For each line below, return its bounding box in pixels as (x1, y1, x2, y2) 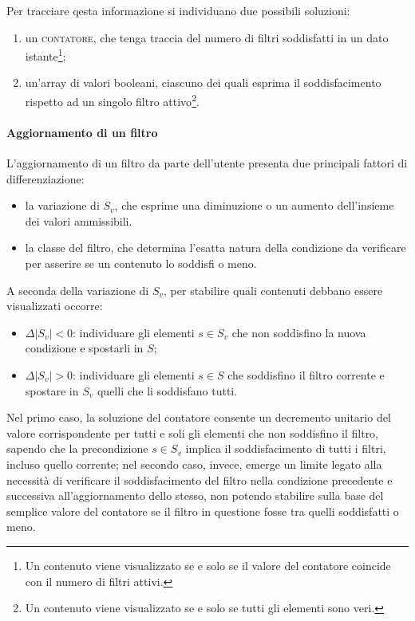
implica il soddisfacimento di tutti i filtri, (185, 440, 386, 457)
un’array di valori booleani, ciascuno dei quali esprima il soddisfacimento (25, 74, 381, 91)
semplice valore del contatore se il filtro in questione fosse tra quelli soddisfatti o (6, 502, 399, 519)
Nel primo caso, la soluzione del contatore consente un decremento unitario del (6, 409, 391, 426)
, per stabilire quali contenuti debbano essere (164, 281, 383, 298)
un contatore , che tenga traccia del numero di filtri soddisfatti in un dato (25, 29, 389, 45)
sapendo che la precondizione (6, 440, 148, 457)
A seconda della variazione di (6, 281, 149, 298)
